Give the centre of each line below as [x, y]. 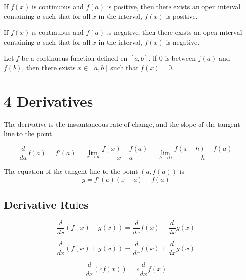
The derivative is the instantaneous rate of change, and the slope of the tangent [122, 124]
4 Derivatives [49, 101]
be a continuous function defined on [75, 58]
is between [180, 58]
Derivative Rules [46, 204]
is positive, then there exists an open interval [174, 6]
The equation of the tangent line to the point [71, 171]
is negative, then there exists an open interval [174, 32]
